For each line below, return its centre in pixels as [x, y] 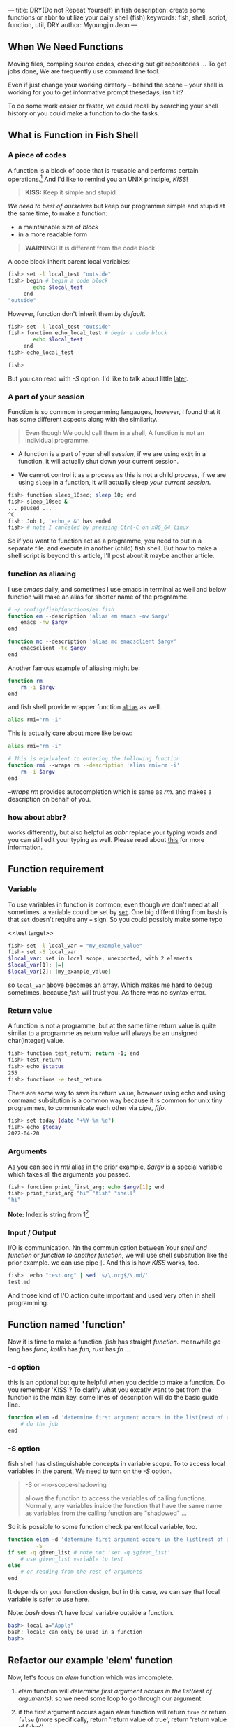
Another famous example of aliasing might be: [74, 668]
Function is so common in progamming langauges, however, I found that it [114, 412]
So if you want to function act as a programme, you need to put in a [105, 541]
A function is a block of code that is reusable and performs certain [103, 170]
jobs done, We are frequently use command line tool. [84, 71]
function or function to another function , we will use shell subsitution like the [118, 1256]
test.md [19, 1282]
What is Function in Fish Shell [73, 135]
